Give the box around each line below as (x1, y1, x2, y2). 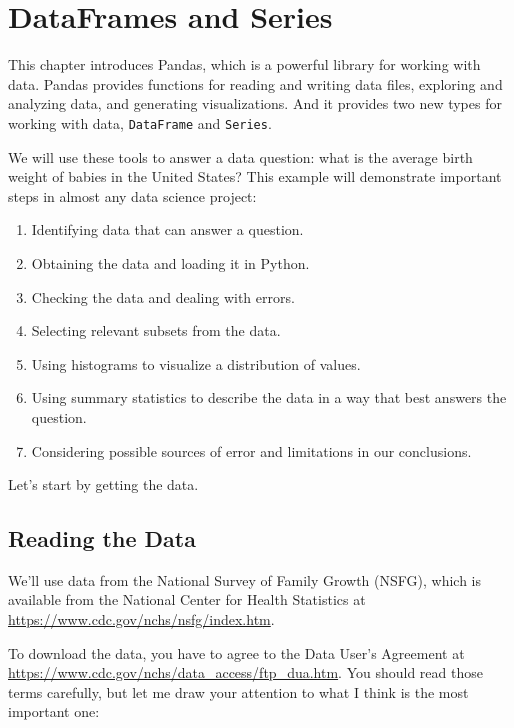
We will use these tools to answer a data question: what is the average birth (8, 146, 473, 167)
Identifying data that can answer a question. (31, 219, 304, 240)
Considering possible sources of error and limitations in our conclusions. (31, 440, 472, 461)
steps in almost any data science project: (8, 185, 257, 206)
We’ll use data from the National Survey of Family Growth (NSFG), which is (8, 569, 482, 590)
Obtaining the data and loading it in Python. (31, 252, 310, 273)
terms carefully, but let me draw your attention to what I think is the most (8, 681, 469, 702)
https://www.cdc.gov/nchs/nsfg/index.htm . (8, 609, 275, 630)
